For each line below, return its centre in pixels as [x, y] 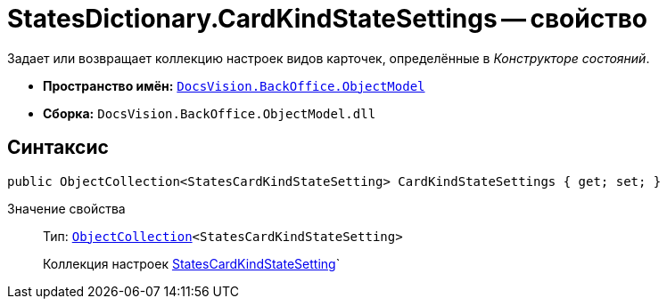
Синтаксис [58, 148]
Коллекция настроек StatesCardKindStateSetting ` [192, 263]
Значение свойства [66, 208]
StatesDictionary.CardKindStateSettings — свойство [327, 19]
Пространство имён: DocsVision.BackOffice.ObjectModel [234, 85]
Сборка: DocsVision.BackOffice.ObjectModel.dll [210, 113]
